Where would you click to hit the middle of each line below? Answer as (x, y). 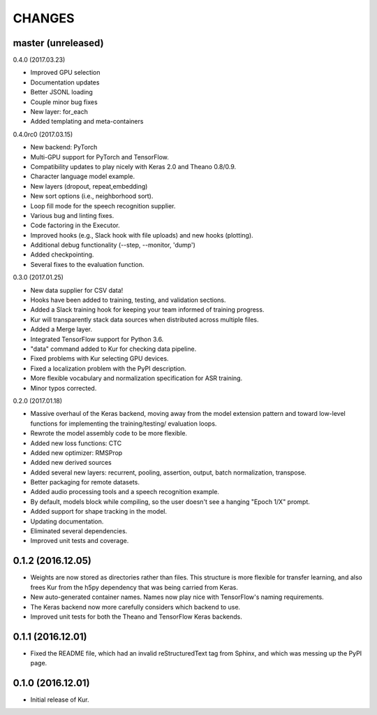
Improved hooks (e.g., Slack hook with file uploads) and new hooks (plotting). (142, 235)
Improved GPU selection (65, 73)
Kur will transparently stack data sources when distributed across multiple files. (145, 319)
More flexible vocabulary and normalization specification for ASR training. (136, 378)
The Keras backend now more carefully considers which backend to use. (135, 607)
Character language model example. (83, 176)
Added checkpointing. (62, 254)
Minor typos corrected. (64, 388)
